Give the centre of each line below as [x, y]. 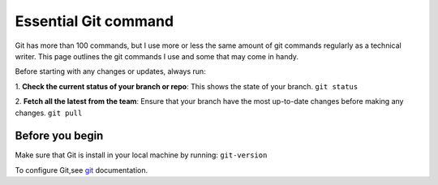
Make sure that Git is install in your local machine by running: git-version [141, 155]
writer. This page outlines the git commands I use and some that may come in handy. [157, 56]
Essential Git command [94, 21]
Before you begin [59, 136]
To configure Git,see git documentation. [82, 170]
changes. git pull [49, 113]
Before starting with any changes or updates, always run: [110, 71]
